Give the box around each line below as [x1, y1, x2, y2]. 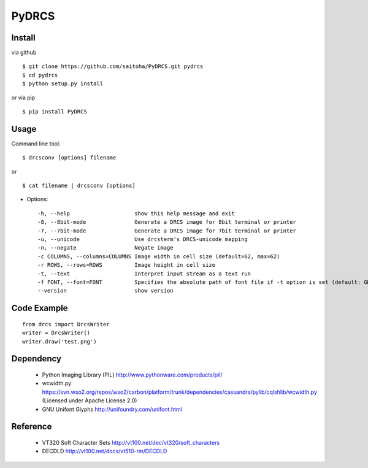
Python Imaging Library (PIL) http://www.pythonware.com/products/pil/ [42, 371, 223, 378]
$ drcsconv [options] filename [22, 154, 117, 161]
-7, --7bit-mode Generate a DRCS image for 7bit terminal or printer [37, 227, 297, 234]
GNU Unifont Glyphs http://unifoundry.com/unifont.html [42, 405, 182, 413]
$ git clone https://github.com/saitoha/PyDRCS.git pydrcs [22, 63, 204, 70]
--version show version [37, 287, 174, 294]
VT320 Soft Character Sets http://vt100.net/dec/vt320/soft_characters [42, 439, 220, 446]
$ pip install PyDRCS [22, 108, 87, 115]
